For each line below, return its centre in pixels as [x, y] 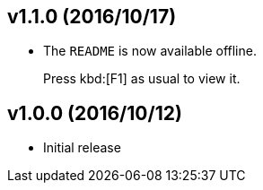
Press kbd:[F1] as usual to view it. [142, 79]
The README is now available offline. [150, 51]
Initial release [82, 148]
